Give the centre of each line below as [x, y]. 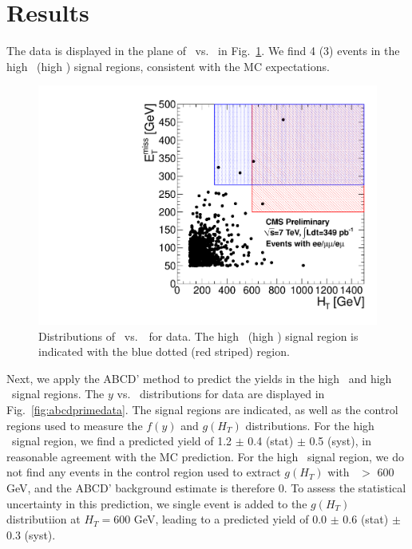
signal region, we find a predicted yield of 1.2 [122, 441]
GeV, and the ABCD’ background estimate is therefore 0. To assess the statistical [206, 487]
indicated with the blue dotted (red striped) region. [164, 352]
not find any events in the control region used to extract [144, 472]
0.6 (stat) [366, 519]
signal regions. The [58, 394]
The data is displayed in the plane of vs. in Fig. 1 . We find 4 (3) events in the [203, 51]
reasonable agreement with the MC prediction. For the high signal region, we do [205, 456]
